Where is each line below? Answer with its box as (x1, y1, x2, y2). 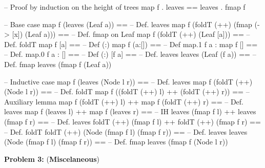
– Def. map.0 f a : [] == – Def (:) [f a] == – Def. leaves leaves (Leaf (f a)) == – (4, 49, 256, 59)
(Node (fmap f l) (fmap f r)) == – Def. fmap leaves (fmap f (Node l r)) (4, 136, 228, 147)
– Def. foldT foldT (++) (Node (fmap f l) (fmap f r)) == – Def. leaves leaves (4, 126, 248, 137)
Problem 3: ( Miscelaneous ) (4, 153, 99, 164)
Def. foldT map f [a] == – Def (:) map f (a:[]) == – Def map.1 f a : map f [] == (4, 38, 258, 49)
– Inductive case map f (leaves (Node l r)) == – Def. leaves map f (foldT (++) (4, 76, 253, 87)
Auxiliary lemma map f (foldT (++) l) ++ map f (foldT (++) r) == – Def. (4, 96, 243, 107)
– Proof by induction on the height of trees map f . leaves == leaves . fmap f (4, 2, 246, 12)
